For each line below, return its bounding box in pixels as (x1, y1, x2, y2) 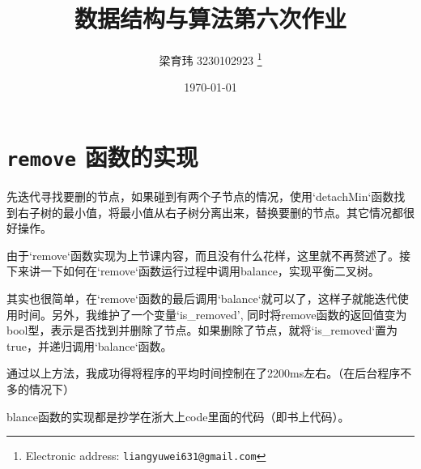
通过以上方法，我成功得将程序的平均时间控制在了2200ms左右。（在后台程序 (6, 365, 401, 382)
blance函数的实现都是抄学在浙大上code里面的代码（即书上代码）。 (6, 407, 350, 424)
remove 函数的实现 (6, 139, 198, 173)
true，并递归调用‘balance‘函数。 (6, 337, 172, 354)
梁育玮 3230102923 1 (159, 49, 262, 68)
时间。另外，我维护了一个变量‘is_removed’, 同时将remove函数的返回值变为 (17, 305, 407, 322)
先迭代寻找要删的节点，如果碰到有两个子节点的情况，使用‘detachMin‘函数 (6, 188, 394, 205)
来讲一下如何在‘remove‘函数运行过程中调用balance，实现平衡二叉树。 (17, 262, 380, 279)
